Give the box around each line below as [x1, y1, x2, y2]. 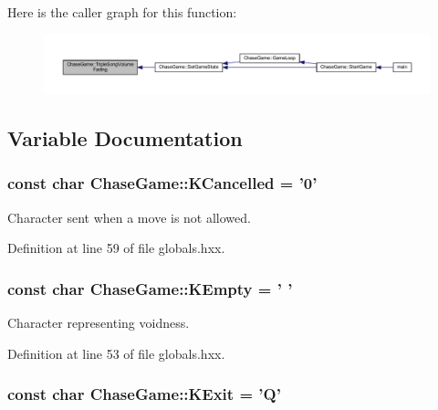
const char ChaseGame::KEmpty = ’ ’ [7, 277, 293, 300]
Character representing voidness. [7, 313, 190, 332]
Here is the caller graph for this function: [7, 3, 237, 21]
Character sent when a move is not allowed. [7, 207, 251, 226]
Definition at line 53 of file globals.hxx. [7, 343, 225, 363]
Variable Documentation [7, 124, 243, 152]
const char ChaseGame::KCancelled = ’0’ [7, 172, 318, 194]
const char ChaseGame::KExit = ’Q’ [7, 383, 281, 405]
